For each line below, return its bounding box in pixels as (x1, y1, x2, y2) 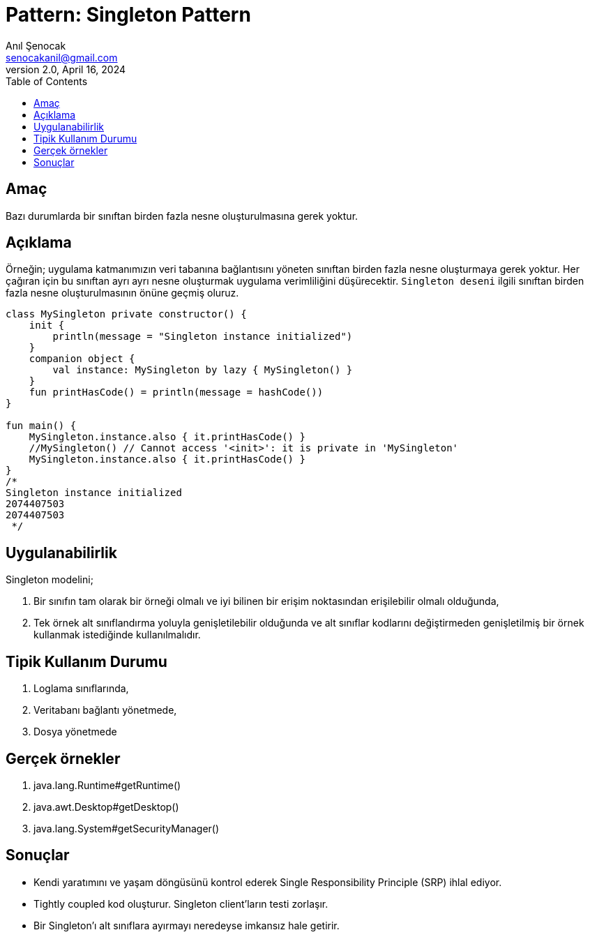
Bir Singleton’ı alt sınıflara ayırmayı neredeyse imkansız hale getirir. (33, 919, 340, 931)
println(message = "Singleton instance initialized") (52, 331, 353, 343)
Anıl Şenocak (6, 39, 66, 52)
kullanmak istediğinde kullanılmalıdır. (33, 629, 201, 641)
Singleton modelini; (6, 574, 93, 586)
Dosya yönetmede (33, 726, 117, 738)
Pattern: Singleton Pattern (6, 3, 251, 27)
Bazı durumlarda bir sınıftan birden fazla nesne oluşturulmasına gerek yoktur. (6, 209, 358, 222)
